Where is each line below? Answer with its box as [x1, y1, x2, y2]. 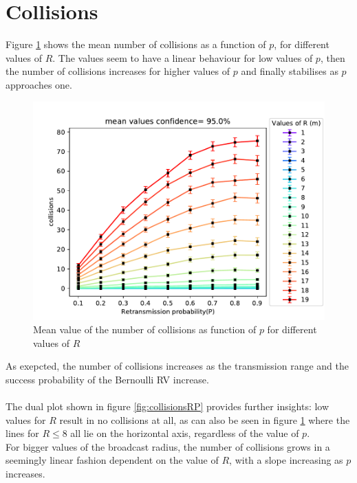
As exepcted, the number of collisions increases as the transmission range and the [6, 359, 349, 373]
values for [6, 412, 46, 427]
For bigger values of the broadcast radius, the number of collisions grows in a [6, 439, 330, 453]
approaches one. [6, 77, 72, 91]
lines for [6, 426, 39, 440]
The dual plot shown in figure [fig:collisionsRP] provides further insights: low [6, 399, 329, 414]
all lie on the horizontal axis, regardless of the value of [70, 426, 299, 440]
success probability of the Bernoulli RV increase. [6, 372, 209, 386]
